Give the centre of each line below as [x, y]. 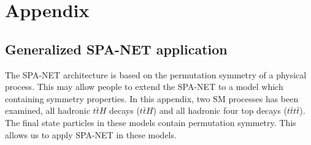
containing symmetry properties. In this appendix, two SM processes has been [152, 98]
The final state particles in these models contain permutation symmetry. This [151, 122]
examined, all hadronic [48, 110]
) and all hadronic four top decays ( [220, 110]
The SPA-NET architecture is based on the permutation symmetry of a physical [156, 74]
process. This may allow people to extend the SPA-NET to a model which [144, 87]
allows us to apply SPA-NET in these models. [91, 134]
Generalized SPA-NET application [116, 49]
